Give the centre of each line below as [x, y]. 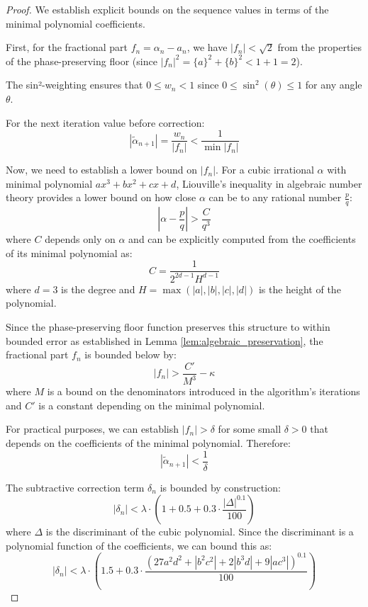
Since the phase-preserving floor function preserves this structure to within [168, 327]
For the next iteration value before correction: [105, 122]
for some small [250, 429]
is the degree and [98, 289]
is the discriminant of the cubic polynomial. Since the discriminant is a [200, 532]
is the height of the [300, 289]
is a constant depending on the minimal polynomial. [152, 405]
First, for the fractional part [67, 47]
